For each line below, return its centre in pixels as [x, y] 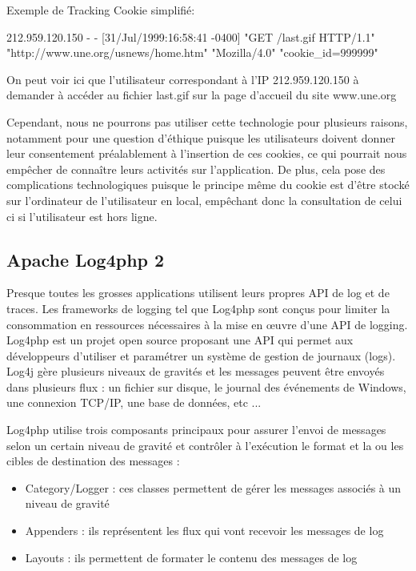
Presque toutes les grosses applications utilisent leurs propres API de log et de [198, 293]
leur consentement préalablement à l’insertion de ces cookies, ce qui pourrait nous [207, 153]
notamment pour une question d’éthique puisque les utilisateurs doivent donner [201, 137]
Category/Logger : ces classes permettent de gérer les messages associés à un [213, 487]
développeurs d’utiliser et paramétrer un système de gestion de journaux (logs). [201, 355]
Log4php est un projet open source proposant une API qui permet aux [180, 340]
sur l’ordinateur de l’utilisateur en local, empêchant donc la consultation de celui [204, 200]
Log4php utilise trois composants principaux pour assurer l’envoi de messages [196, 430]
